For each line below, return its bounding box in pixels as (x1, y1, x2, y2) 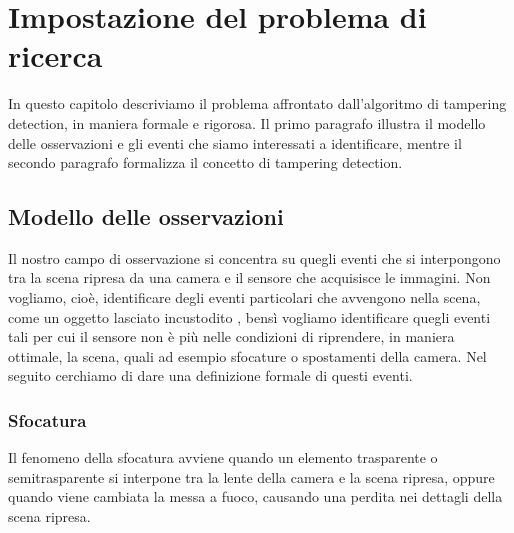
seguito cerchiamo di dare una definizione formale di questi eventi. (8, 365, 413, 386)
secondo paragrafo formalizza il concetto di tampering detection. (8, 152, 403, 173)
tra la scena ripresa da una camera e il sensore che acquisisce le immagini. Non (8, 267, 491, 288)
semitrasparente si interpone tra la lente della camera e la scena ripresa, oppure (8, 466, 495, 487)
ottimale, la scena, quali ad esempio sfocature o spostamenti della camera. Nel (8, 345, 487, 366)
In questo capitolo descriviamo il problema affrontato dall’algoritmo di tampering (8, 93, 507, 114)
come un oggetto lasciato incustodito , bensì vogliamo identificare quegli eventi (8, 306, 491, 327)
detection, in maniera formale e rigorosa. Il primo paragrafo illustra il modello (8, 112, 486, 133)
